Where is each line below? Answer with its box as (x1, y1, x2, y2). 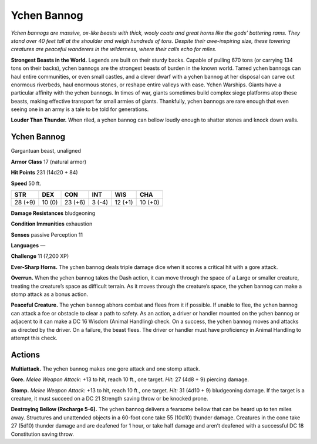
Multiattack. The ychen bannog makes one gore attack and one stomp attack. (11, 365, 201, 372)
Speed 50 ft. (11, 180, 41, 187)
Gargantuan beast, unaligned (11, 147, 82, 154)
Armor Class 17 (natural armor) (11, 158, 87, 165)
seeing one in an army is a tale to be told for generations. (11, 106, 149, 113)
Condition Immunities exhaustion (11, 220, 93, 227)
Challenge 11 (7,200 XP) (11, 253, 69, 260)
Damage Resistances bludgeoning (11, 209, 96, 217)
